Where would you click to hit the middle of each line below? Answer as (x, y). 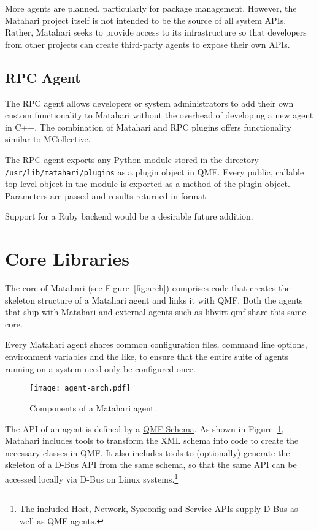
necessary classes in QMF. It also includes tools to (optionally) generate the (148, 452)
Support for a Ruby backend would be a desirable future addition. (129, 216)
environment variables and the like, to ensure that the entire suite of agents (147, 357)
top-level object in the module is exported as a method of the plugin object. (148, 184)
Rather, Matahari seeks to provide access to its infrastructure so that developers (156, 32)
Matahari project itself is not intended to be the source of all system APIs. (146, 20)
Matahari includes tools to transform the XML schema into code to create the (152, 441)
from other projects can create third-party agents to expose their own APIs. (148, 44)
